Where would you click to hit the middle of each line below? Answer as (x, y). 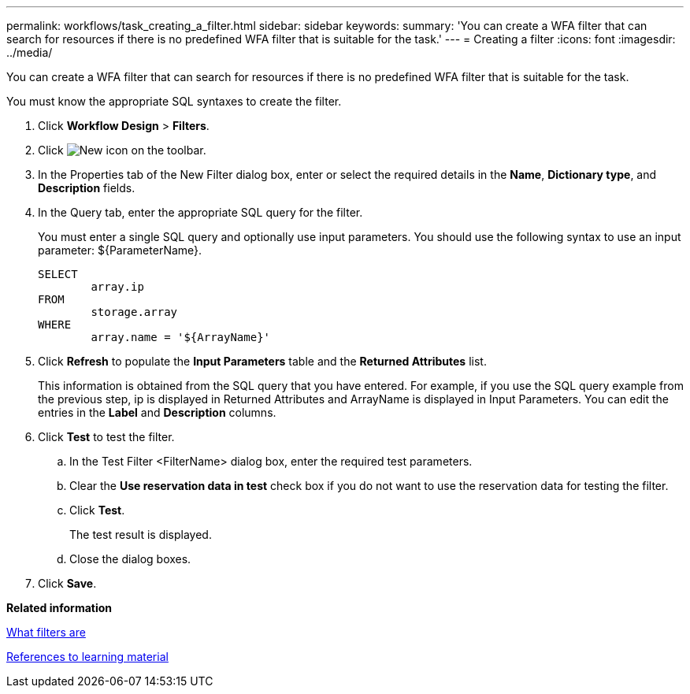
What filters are (46, 632)
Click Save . (67, 583)
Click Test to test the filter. (106, 437)
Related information (59, 608)
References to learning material (87, 657)
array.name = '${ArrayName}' (181, 337)
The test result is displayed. (141, 534)
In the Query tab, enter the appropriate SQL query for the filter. (200, 212)
